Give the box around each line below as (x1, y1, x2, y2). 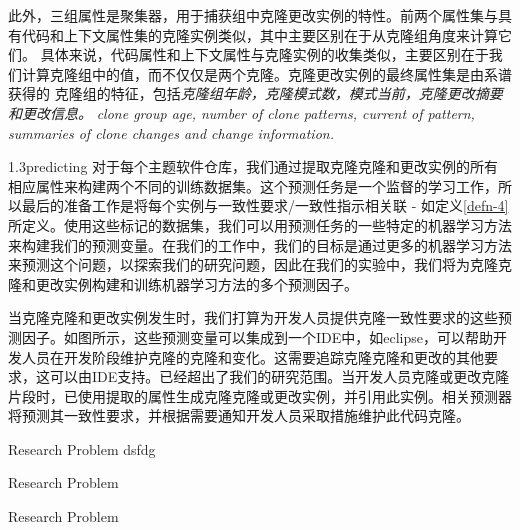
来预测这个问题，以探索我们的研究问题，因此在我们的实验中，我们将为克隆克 (8, 254, 512, 275)
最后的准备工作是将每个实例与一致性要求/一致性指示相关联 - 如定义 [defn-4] (21, 195, 509, 216)
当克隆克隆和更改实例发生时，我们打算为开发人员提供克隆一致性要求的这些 (8, 307, 498, 328)
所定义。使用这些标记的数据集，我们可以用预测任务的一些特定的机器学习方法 (8, 214, 512, 235)
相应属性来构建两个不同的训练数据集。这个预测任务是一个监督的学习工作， (8, 175, 498, 196)
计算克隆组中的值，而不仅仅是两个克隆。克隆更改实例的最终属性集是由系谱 (21, 63, 512, 84)
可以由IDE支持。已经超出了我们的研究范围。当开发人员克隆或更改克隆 (49, 366, 510, 387)
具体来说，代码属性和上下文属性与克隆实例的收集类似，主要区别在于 (40, 44, 489, 65)
